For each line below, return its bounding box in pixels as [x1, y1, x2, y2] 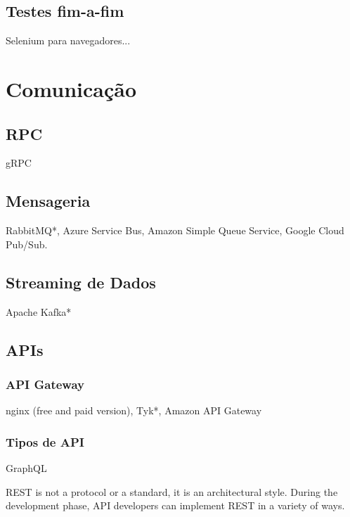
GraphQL [6, 460, 47, 475]
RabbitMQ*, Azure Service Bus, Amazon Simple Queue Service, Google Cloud [6, 223, 344, 238]
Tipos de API [6, 433, 84, 450]
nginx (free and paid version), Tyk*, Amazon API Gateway [6, 403, 262, 418]
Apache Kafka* [6, 304, 72, 319]
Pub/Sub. [6, 236, 48, 251]
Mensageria [6, 190, 91, 212]
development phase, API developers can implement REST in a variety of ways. [6, 498, 345, 513]
